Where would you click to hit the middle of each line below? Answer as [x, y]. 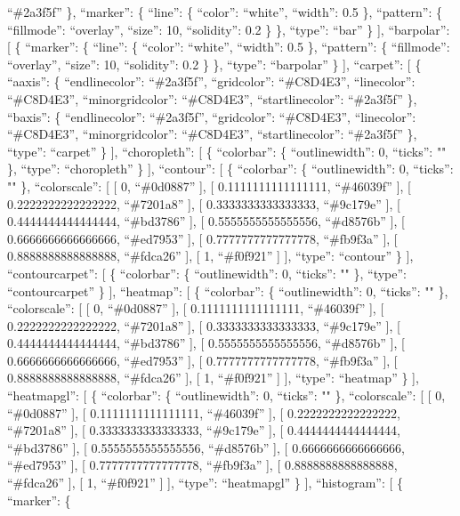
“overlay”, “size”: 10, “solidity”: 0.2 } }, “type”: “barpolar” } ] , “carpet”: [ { [214, 64]
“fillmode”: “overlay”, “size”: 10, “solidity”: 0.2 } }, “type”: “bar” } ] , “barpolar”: [229, 29]
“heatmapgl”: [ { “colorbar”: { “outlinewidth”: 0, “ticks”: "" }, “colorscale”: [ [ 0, [226, 395]
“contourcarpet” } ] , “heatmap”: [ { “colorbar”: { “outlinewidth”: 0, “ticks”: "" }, [228, 290]
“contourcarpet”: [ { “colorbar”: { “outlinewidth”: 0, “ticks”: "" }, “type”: [207, 273]
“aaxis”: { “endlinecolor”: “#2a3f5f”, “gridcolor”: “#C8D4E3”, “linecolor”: [211, 81]
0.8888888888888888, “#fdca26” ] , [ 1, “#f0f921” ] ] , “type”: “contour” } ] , [210, 256]
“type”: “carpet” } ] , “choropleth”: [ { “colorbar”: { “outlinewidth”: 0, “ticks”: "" [227, 151]
